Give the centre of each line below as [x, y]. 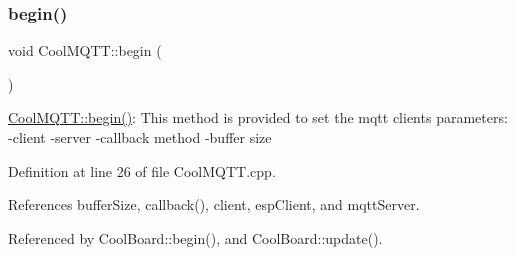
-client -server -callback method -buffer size [140, 137]
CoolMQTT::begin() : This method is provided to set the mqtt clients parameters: [258, 117]
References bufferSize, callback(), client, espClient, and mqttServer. [214, 204]
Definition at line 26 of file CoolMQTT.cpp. [142, 170]
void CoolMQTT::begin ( [85, 50]
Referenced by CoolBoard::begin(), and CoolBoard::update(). [195, 237]
